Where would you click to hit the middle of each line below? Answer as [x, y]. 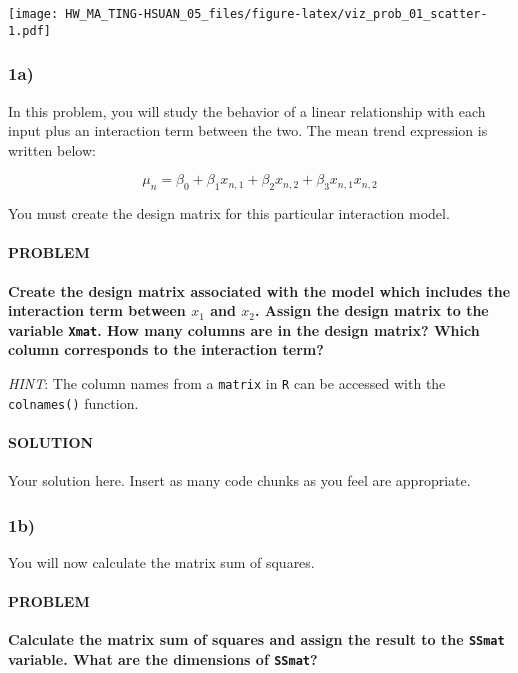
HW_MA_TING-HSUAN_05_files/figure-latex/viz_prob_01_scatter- [276, 14]
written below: [52, 149]
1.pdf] [29, 30]
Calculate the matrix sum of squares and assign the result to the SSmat [256, 639]
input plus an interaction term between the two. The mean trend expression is [248, 130]
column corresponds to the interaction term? [166, 349]
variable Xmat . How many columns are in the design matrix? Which [244, 329]
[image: [33, 14]
